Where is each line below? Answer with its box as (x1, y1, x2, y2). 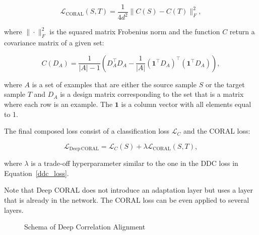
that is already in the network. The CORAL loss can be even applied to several (4, 195, 249, 205)
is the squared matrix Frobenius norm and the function (49, 26, 220, 37)
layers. (4, 204, 24, 215)
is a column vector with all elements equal (121, 98, 251, 109)
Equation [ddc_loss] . (4, 167, 69, 178)
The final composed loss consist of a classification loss (4, 126, 170, 136)
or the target (205, 79, 245, 89)
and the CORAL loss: (183, 126, 250, 136)
